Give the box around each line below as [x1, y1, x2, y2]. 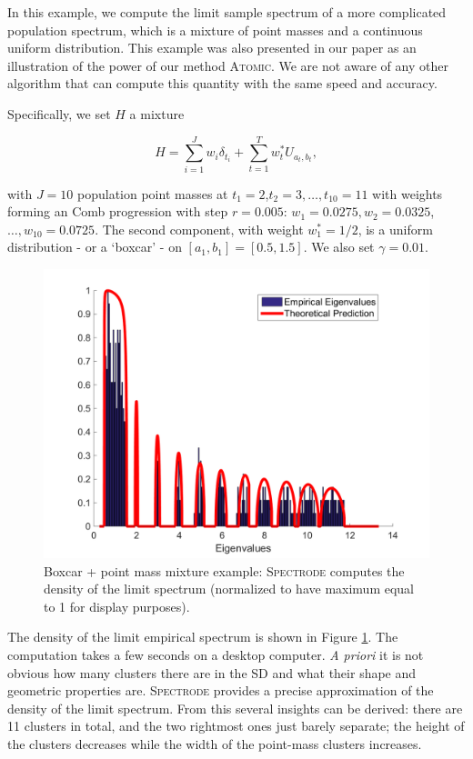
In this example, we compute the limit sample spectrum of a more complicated [7, 3, 447, 21]
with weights [372, 184, 443, 203]
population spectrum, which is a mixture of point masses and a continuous [7, 20, 423, 39]
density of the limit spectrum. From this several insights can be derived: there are [7, 698, 463, 717]
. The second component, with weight [95, 219, 304, 238]
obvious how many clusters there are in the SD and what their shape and [7, 663, 417, 682]
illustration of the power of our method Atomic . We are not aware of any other [7, 55, 448, 75]
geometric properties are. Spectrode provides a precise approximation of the [7, 681, 434, 700]
